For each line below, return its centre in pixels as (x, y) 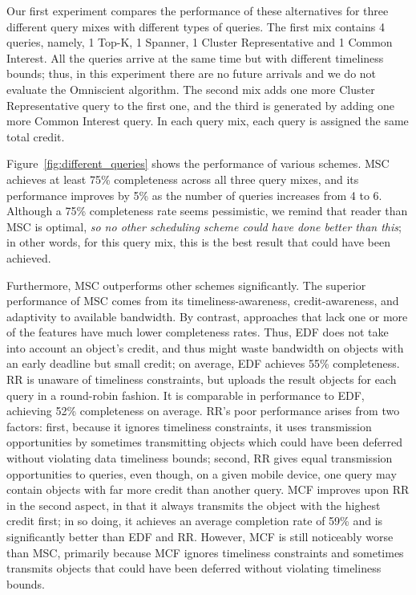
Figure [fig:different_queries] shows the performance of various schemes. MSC (198, 163)
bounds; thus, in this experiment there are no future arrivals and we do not (192, 73)
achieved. (29, 257)
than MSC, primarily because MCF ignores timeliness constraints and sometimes (205, 552)
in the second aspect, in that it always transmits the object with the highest (194, 505)
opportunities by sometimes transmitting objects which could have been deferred (205, 442)
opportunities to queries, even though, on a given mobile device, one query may (202, 473)
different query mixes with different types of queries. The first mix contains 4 (196, 26)
